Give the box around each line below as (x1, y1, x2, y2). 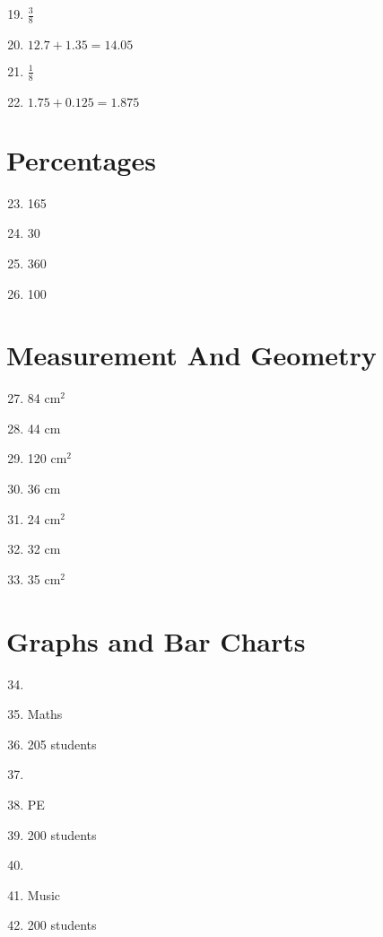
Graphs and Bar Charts (6, 622, 306, 659)
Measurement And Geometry (6, 337, 377, 373)
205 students (27, 734, 97, 753)
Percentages (6, 141, 156, 178)
